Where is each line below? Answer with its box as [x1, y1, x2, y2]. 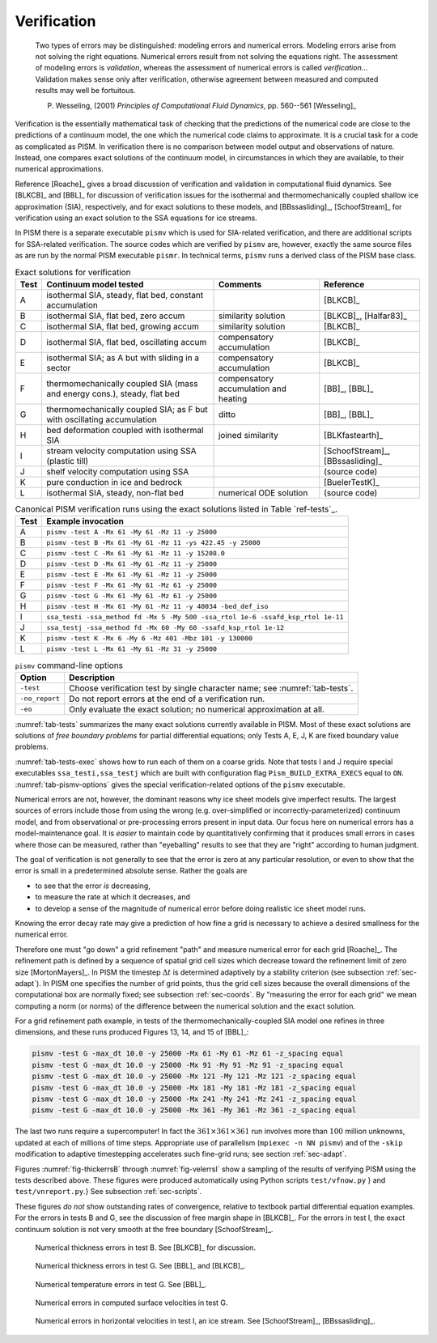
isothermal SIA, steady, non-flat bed [45, 487, 184, 498]
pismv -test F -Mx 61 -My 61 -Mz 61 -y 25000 [45, 580, 218, 589]
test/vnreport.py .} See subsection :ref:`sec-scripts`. [15, 1187, 202, 1196]
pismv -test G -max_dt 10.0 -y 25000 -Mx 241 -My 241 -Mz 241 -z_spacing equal [32, 1094, 357, 1104]
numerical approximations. [15, 164, 104, 174]
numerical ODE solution [218, 487, 308, 498]
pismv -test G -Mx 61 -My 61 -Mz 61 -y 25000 [45, 591, 218, 600]
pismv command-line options [15, 660, 124, 671]
